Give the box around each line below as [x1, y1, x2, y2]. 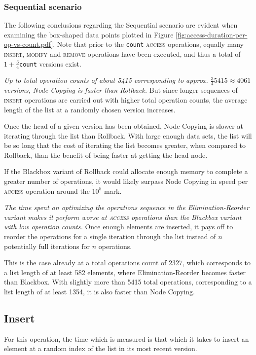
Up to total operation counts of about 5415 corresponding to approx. [4, 75, 208, 85]
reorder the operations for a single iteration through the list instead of [4, 231, 216, 242]
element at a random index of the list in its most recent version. [4, 343, 197, 354]
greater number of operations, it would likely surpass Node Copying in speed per [4, 176, 248, 186]
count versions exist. [19, 58, 81, 69]
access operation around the [4, 185, 90, 196]
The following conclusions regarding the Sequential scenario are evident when [4, 20, 238, 30]
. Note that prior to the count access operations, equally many [53, 39, 244, 49]
